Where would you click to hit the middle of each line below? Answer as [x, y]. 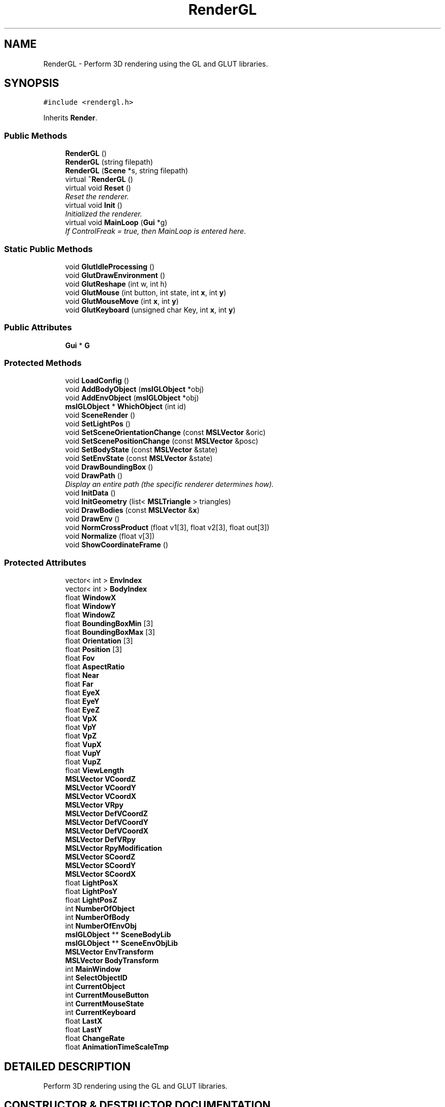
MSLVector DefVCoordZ [107, 814]
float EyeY [82, 701]
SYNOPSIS [32, 83]
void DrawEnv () [92, 519]
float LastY [84, 1030]
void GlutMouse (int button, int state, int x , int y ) [146, 292]
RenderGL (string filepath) [109, 162]
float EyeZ [83, 710]
